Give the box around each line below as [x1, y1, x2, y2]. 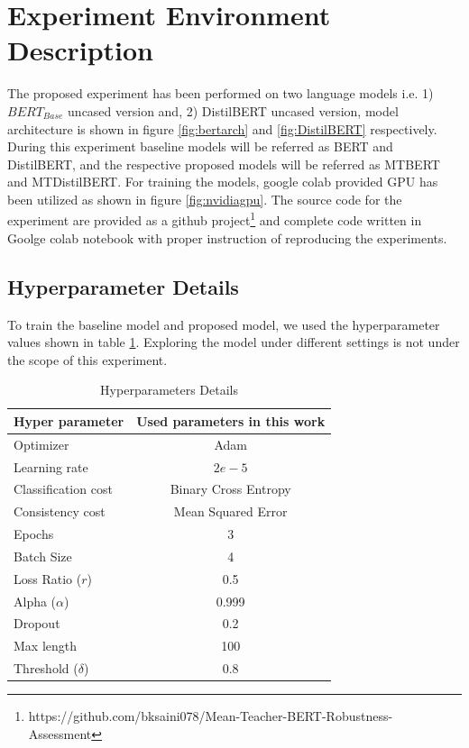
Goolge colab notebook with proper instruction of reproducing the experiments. [7, 228, 447, 247]
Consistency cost [14, 502, 106, 521]
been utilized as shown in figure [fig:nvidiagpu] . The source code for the [7, 189, 402, 208]
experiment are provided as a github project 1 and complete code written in [7, 208, 422, 230]
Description [7, 32, 154, 68]
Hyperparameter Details [7, 272, 239, 300]
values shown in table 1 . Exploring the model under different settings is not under [7, 333, 460, 351]
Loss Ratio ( [14, 569, 82, 588]
